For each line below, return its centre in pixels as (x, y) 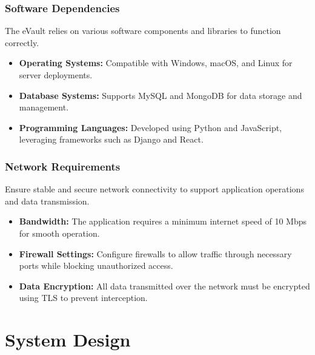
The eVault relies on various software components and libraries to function (143, 31)
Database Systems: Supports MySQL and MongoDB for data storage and (161, 95)
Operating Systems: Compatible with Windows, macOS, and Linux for (156, 63)
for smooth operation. (59, 233)
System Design (68, 340)
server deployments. (56, 75)
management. (44, 107)
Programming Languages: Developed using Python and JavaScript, (151, 127)
